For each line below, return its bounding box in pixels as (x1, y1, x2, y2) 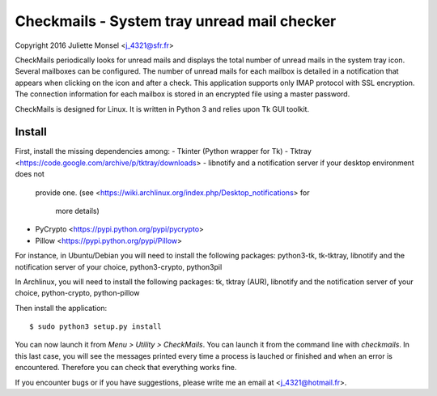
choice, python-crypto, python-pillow (15, 288, 140, 298)
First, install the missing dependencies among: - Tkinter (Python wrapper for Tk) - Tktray (15, 147, 312, 156)
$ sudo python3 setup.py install (29, 322, 162, 331)
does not (15, 169, 45, 179)
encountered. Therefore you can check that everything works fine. (15, 363, 237, 373)
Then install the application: (15, 303, 108, 313)
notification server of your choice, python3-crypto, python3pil (15, 262, 223, 271)
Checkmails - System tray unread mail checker (15, 12, 337, 30)
